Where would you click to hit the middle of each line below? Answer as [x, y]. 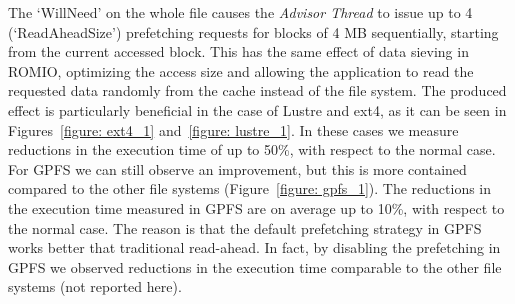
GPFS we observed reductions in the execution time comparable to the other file [255, 266]
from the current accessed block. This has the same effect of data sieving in [238, 51]
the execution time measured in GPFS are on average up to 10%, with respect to [256, 207]
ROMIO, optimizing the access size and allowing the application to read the [241, 70]
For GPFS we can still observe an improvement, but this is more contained [237, 168]
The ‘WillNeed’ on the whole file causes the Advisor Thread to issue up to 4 [240, 12]
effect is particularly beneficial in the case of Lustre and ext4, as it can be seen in [257, 109]
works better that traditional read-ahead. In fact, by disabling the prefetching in [254, 247]
